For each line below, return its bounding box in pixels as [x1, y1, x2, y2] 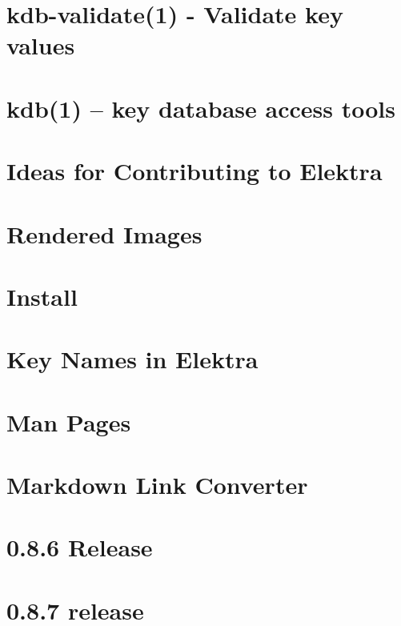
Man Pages [6, 405, 131, 438]
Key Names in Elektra [6, 343, 259, 375]
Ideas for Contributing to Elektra [6, 154, 383, 187]
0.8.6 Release [6, 531, 153, 564]
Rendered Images [6, 217, 203, 250]
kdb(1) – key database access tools [6, 91, 395, 124]
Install [6, 279, 78, 312]
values [6, 29, 75, 62]
